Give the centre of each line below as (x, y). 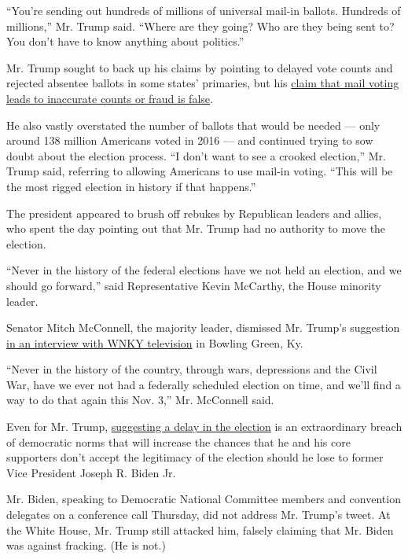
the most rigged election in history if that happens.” (131, 186)
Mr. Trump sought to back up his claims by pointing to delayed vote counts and (200, 67)
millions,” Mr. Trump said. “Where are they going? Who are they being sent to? (200, 26)
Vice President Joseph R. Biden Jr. (91, 472)
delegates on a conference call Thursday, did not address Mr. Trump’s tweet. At (198, 515)
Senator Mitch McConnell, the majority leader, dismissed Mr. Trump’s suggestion (203, 327)
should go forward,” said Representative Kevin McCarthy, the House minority (194, 285)
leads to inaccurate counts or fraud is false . (110, 98)
